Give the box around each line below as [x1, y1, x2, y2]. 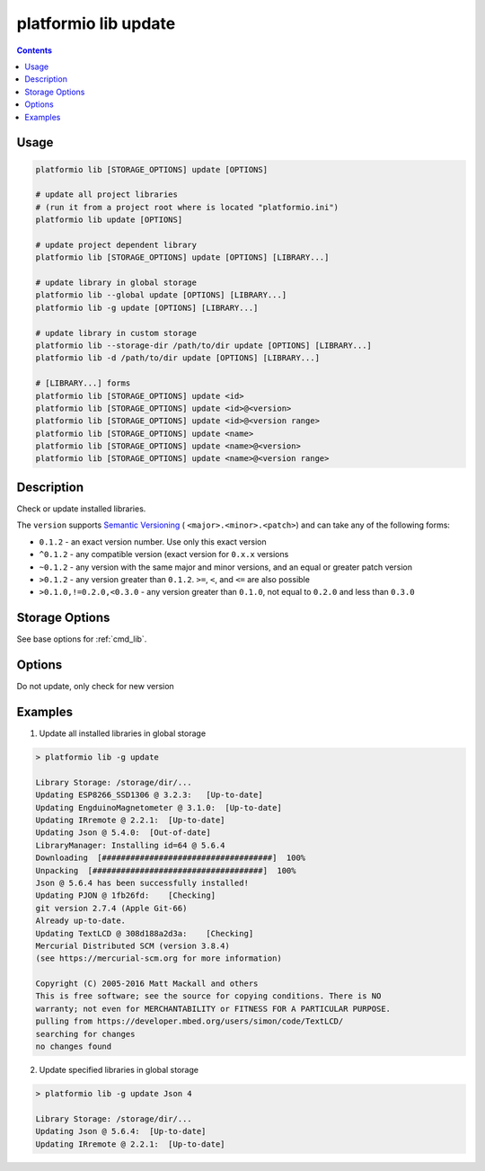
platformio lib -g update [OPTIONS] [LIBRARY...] [35, 302, 259, 313]
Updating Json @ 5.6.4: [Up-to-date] [35, 1126, 207, 1137]
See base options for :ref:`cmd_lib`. [16, 634, 147, 644]
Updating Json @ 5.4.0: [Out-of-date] [35, 828, 211, 838]
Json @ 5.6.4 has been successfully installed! [35, 877, 249, 888]
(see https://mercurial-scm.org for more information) [35, 954, 282, 963]
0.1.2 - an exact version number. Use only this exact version [39, 536, 267, 547]
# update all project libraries [35, 190, 179, 200]
